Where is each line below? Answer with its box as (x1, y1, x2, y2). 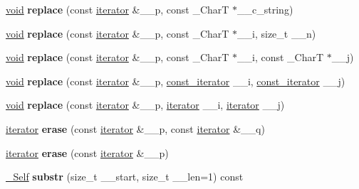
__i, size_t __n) (237, 26, 316, 40)
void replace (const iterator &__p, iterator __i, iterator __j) (6, 97, 285, 112)
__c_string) (237, 2, 293, 16)
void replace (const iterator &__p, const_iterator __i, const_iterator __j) (6, 73, 345, 88)
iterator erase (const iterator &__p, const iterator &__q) (6, 121, 265, 136)
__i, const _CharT (237, 50, 324, 65)
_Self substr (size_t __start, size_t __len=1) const (6, 169, 244, 184)
